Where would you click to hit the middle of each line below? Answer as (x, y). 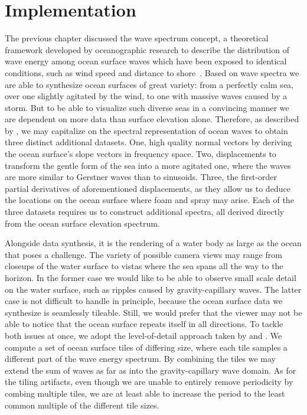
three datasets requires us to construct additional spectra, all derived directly (145, 212)
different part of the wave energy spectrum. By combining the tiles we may (140, 359)
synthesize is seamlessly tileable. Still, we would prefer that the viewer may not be (153, 312)
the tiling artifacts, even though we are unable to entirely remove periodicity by (149, 382)
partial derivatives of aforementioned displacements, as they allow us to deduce (148, 188)
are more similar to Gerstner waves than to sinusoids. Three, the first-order (141, 177)
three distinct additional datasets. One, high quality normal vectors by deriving (148, 142)
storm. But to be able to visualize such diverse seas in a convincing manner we (147, 107)
